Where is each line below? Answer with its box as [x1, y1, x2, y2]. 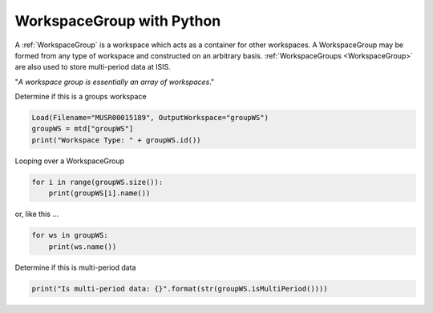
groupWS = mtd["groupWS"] [31, 124, 134, 134]
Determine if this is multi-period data [14, 263, 136, 272]
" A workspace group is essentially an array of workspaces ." [14, 77, 215, 86]
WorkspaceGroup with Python [14, 12, 221, 30]
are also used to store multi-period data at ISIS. [14, 62, 172, 72]
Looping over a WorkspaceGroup [14, 156, 124, 166]
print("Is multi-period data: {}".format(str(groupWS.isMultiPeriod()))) [31, 284, 328, 293]
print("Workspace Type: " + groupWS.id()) [31, 135, 201, 144]
